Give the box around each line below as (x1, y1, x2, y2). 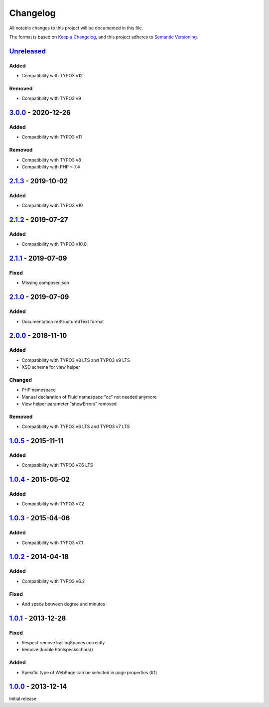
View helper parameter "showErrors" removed (21, 401, 117, 407)
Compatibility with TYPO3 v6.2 (21, 578, 85, 584)
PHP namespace (21, 387, 56, 393)
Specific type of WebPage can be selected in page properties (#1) (21, 669, 157, 675)
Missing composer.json (21, 280, 70, 286)
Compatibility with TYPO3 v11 (21, 134, 82, 140)
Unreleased (9, 47, 46, 55)
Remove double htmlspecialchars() (21, 647, 93, 653)
